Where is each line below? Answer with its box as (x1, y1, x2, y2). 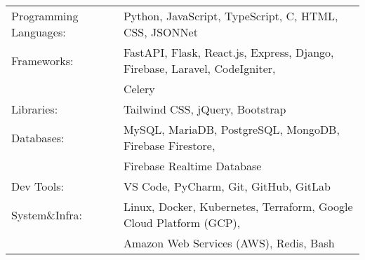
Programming (11, 8, 79, 24)
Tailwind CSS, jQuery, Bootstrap (123, 101, 286, 117)
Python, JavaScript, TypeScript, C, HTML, (123, 8, 338, 24)
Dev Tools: (11, 178, 64, 194)
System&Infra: (11, 206, 83, 223)
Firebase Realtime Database (123, 158, 262, 174)
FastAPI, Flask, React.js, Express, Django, (123, 44, 334, 60)
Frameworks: (11, 52, 74, 69)
